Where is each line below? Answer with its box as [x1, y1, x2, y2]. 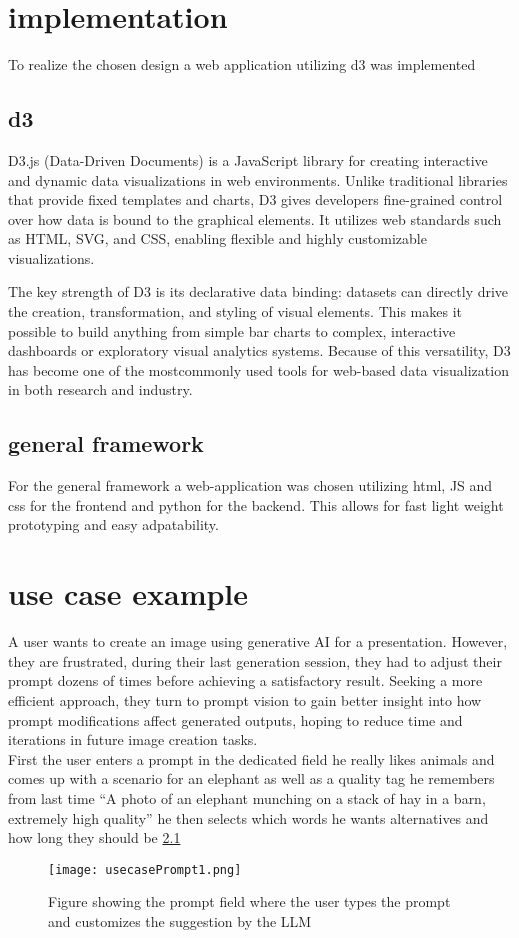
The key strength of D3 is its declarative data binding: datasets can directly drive [8, 281, 509, 302]
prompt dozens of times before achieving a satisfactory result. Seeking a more [8, 670, 483, 691]
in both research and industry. [8, 379, 193, 400]
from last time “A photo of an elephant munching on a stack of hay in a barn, [8, 787, 486, 808]
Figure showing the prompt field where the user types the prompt [48, 891, 451, 912]
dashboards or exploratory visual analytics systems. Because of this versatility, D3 [8, 340, 511, 361]
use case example [8, 573, 249, 614]
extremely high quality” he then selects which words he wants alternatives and [8, 807, 489, 828]
